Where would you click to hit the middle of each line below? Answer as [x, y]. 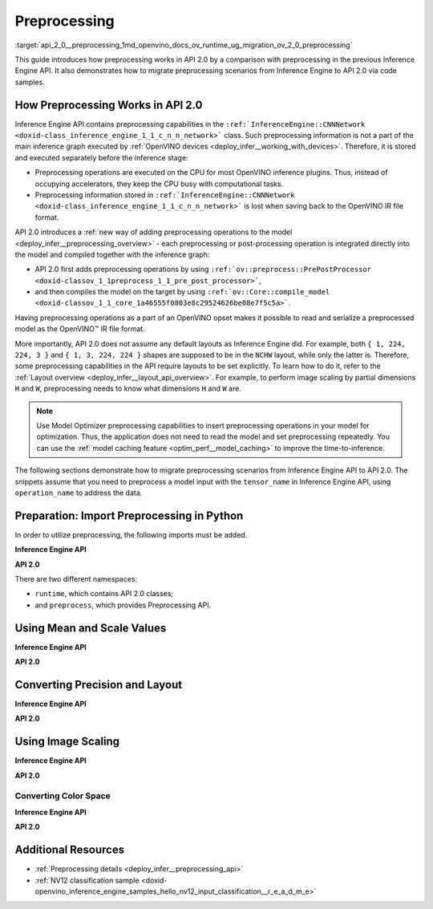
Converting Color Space [63, 796]
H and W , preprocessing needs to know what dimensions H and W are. [128, 388]
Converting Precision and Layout [99, 685]
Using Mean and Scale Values [91, 628]
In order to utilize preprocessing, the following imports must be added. [131, 534]
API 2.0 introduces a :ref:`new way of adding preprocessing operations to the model [154, 232]
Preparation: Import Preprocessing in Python [129, 515]
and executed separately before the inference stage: [101, 157]
